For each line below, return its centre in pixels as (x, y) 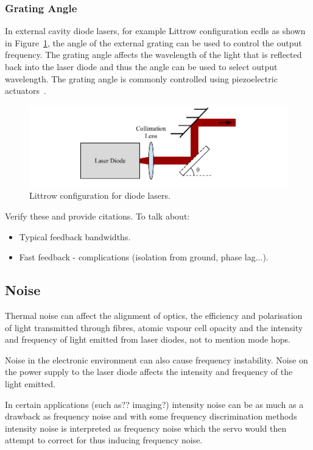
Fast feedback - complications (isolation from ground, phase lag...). (144, 257)
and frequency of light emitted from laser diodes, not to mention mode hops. (148, 339)
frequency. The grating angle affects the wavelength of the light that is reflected (153, 55)
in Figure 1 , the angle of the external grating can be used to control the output (153, 42)
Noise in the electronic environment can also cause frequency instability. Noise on (156, 359)
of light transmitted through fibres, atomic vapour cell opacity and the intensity (154, 327)
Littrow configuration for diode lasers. (100, 195)
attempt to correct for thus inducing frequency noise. (104, 440)
